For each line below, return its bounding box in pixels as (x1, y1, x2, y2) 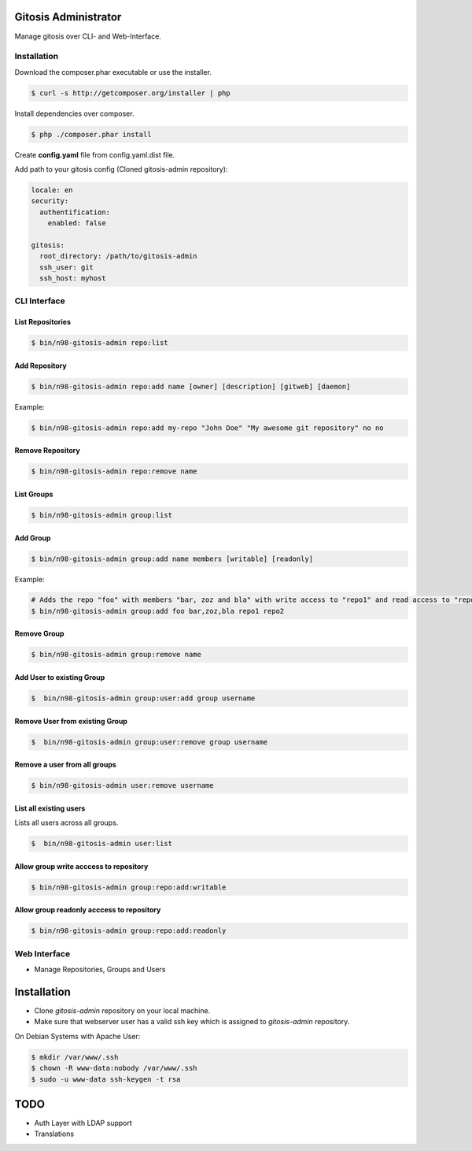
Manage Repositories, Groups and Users (34, 965, 166, 975)
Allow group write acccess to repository (14, 861, 149, 871)
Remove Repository (14, 446, 80, 455)
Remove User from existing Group (14, 716, 127, 726)
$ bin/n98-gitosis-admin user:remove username (31, 781, 214, 790)
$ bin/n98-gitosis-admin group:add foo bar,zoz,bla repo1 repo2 (31, 607, 285, 615)
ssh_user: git (39, 262, 94, 272)
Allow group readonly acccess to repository (14, 905, 161, 915)
